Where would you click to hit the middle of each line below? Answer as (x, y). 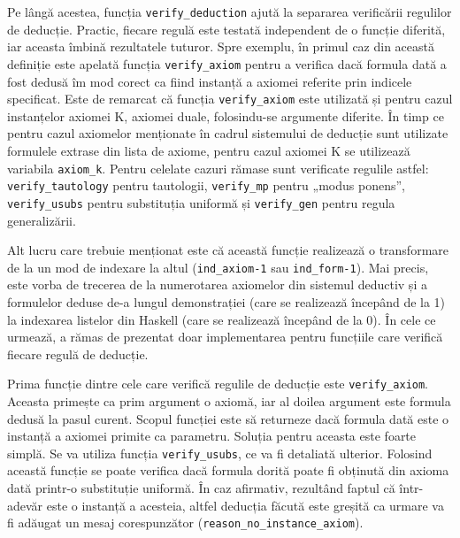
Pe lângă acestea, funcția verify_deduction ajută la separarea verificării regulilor (230, 12)
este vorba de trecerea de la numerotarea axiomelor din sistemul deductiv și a (217, 284)
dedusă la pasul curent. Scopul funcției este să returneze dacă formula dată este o (228, 418)
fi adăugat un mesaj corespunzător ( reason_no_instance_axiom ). (185, 523)
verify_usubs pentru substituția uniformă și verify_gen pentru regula (201, 202)
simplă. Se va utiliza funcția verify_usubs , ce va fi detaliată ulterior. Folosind (220, 453)
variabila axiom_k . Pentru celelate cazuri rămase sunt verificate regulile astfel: (218, 168)
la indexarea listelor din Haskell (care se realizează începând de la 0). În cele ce (222, 319)
